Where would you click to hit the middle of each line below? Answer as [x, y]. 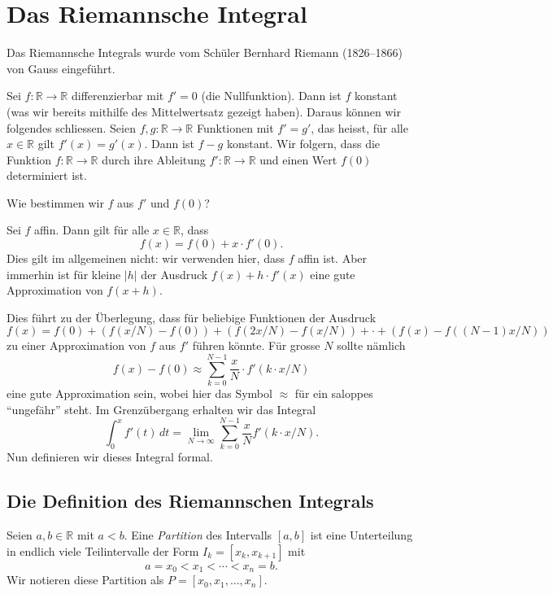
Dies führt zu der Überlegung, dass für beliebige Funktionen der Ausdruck [192, 317]
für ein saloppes [334, 393]
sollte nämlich [371, 345]
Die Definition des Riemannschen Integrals [190, 501]
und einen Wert [298, 159]
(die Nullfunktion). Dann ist [271, 96]
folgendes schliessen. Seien [71, 127]
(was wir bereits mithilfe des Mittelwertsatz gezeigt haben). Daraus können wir [204, 111]
